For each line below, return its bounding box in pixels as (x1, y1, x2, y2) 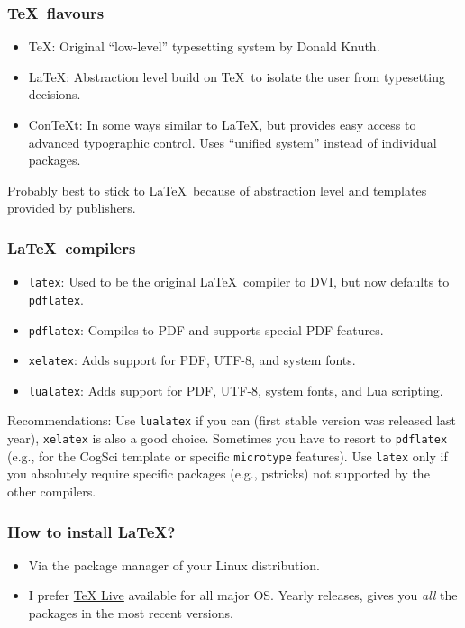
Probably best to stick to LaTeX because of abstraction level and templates (7, 180, 427, 199)
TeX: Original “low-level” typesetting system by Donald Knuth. (28, 37, 380, 56)
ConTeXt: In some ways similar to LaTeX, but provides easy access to (28, 115, 416, 133)
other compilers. (7, 482, 96, 501)
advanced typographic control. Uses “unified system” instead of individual (28, 132, 437, 151)
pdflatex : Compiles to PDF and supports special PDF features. (28, 320, 384, 339)
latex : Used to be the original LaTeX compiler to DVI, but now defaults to (28, 272, 450, 291)
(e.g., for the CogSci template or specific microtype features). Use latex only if (7, 446, 448, 465)
